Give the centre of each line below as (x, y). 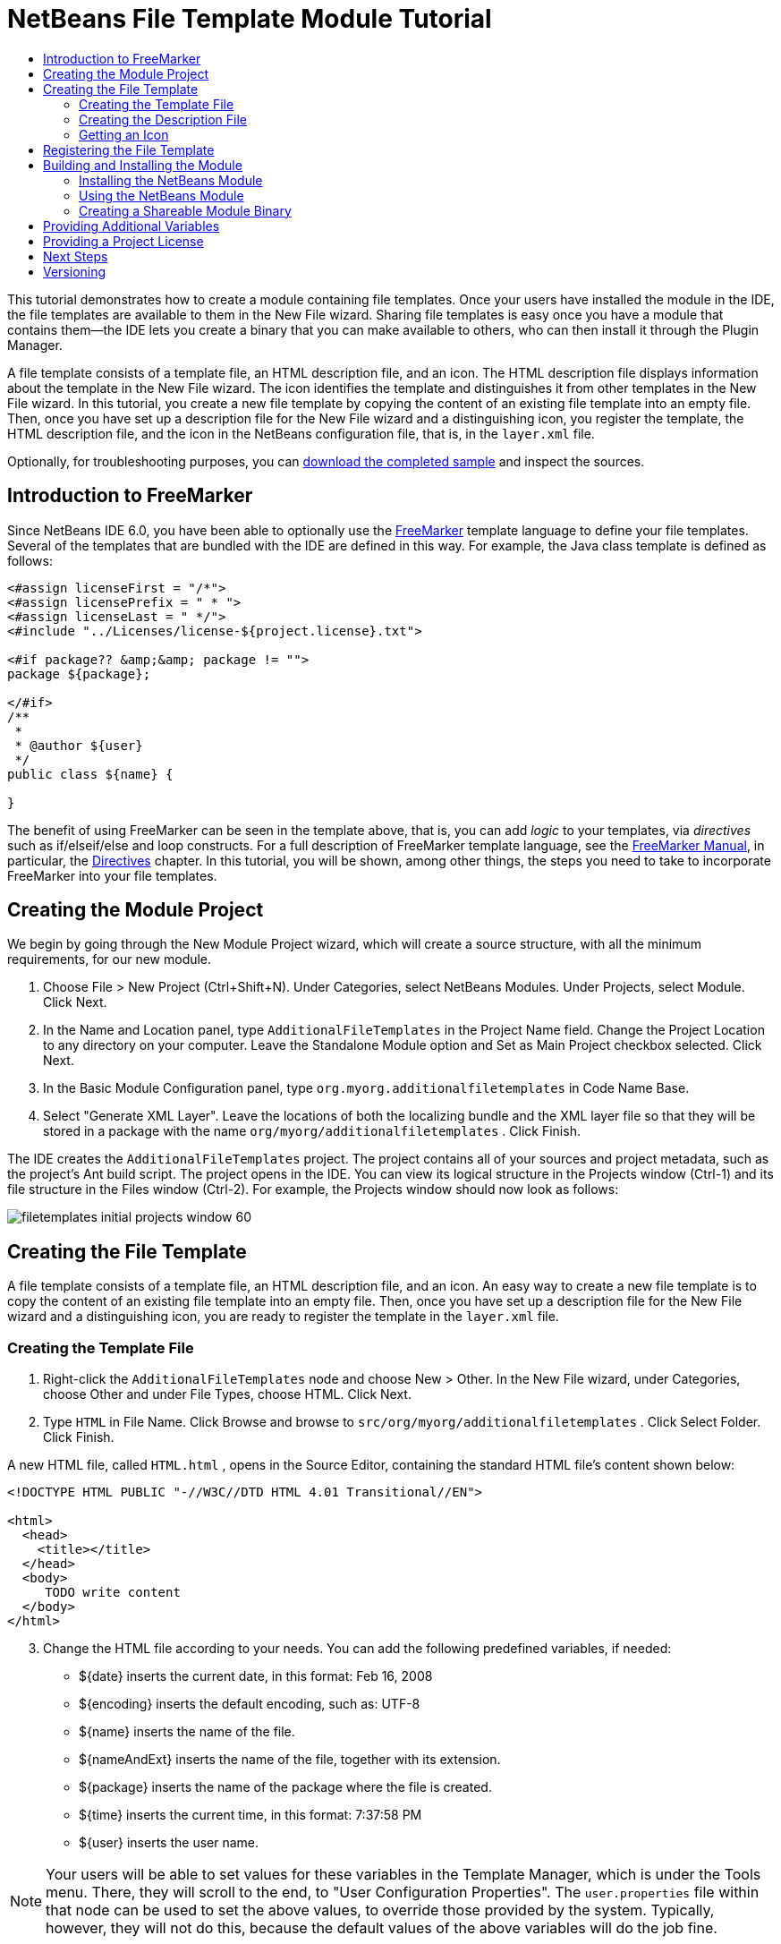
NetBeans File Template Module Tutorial (250, 19)
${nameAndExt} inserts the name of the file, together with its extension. (290, 1760)
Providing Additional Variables (132, 226)
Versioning (75, 271)
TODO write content (113, 1593)
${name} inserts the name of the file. (187, 1732)
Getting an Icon (124, 134)
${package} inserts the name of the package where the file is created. (285, 1787)
